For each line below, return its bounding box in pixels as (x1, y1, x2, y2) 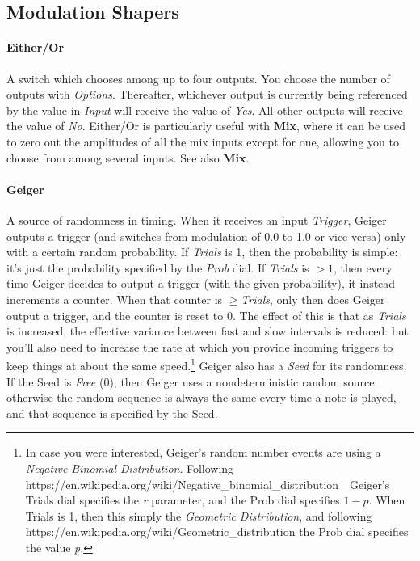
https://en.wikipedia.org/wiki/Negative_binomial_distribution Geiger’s (25, 475, 390, 492)
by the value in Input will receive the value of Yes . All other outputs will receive (6, 101, 403, 118)
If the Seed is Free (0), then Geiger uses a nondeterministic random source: (6, 373, 378, 390)
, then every (333, 259, 393, 276)
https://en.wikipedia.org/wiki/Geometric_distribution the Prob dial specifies (25, 523, 409, 540)
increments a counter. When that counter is (6, 290, 223, 307)
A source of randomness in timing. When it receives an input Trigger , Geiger (6, 211, 387, 228)
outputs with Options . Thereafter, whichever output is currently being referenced (6, 86, 408, 103)
